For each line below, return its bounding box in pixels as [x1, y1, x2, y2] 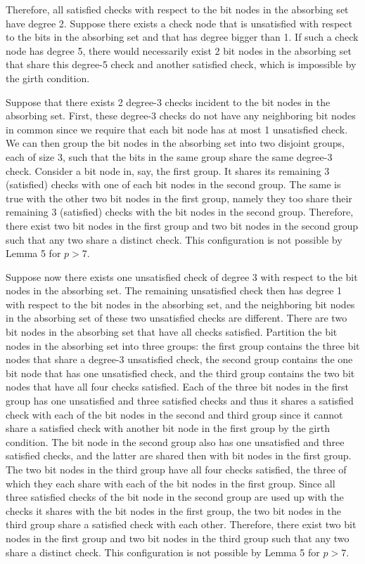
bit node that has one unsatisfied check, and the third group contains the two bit [6, 365, 355, 380]
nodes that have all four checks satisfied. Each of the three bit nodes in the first [6, 379, 350, 394]
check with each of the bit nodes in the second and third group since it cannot [6, 407, 343, 421]
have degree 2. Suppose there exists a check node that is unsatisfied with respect [6, 15, 352, 30]
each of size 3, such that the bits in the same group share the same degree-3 [6, 149, 333, 164]
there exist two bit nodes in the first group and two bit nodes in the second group [6, 218, 359, 232]
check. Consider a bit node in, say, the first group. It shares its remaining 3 [6, 163, 330, 178]
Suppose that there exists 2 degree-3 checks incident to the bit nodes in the [6, 94, 331, 109]
